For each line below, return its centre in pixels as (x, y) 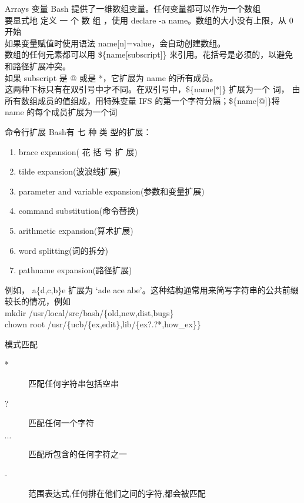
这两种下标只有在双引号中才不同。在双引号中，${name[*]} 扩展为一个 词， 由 (153, 89)
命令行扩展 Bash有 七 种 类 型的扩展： (78, 131)
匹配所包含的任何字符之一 (78, 454)
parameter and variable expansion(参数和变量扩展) (111, 191)
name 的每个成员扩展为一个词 (61, 112)
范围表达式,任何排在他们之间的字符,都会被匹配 (117, 493)
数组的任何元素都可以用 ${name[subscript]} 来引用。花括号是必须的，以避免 (149, 54)
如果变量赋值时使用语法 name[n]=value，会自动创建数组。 (115, 43)
